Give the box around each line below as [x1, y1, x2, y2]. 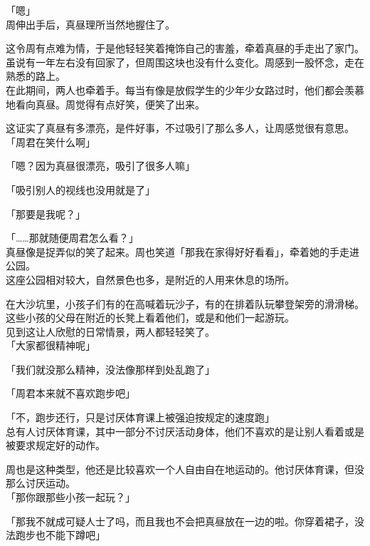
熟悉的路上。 [6, 68, 65, 83]
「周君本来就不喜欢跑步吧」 [6, 386, 135, 401]
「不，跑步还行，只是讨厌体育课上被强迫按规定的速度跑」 [6, 410, 275, 425]
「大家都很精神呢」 [6, 338, 95, 353]
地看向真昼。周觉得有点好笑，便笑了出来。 [6, 96, 205, 111]
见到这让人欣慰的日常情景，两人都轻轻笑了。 [6, 324, 215, 339]
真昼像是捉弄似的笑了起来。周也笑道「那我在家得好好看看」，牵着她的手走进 [6, 244, 359, 259]
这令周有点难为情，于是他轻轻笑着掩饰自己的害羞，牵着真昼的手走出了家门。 [6, 41, 364, 56]
